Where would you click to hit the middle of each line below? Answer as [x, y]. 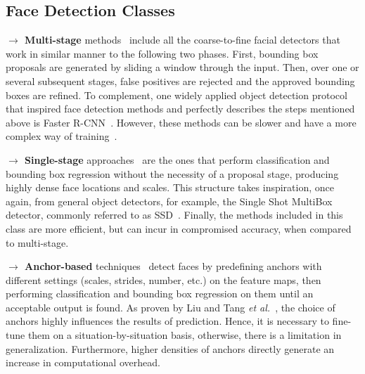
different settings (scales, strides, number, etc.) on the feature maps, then [164, 279]
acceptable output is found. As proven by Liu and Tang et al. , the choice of [171, 307]
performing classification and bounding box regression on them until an [160, 294]
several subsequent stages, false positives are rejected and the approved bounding [180, 80]
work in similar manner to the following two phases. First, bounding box [162, 53]
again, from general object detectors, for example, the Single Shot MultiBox [169, 201]
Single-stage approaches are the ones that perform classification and [177, 159]
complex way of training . [62, 136]
